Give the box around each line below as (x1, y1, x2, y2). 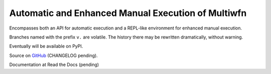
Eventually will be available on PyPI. (9, 43, 83, 49)
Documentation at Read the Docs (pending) (9, 61, 99, 67)
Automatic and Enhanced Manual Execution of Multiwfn (9, 7, 247, 18)
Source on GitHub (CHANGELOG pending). (9, 52, 98, 58)
